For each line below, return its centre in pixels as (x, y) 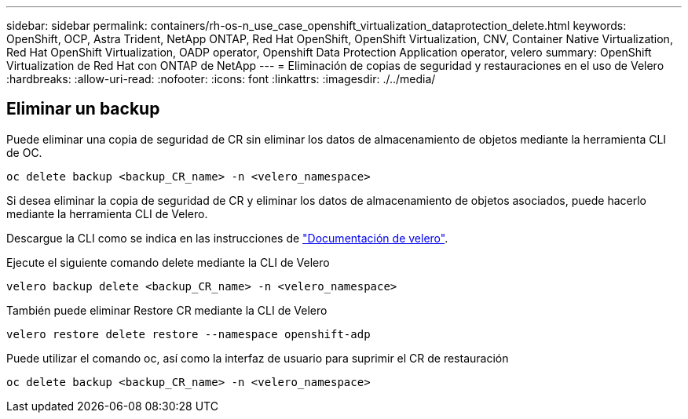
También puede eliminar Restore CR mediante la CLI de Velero (167, 310)
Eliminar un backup (83, 109)
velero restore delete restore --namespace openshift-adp (188, 334)
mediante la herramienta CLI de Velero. (107, 213)
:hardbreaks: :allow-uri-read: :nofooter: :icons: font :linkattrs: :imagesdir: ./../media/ (221, 79)
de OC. (24, 152)
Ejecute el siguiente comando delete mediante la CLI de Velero (168, 262)
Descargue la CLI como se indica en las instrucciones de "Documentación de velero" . (227, 238)
